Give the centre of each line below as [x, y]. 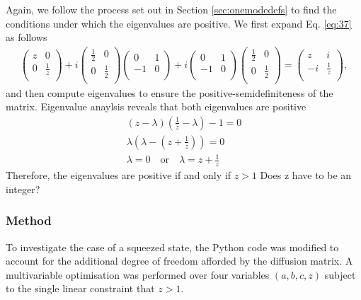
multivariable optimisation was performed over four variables [138, 274]
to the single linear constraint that [80, 288]
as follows [27, 37]
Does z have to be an [306, 175]
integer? [23, 189]
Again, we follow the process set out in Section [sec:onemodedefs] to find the [171, 9]
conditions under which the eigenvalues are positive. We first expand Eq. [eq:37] [179, 23]
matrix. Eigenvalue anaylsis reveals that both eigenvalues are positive [156, 106]
